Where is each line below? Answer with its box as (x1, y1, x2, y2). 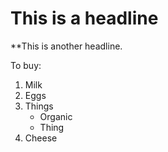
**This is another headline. (10, 40, 123, 52)
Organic (39, 110, 73, 122)
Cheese (24, 132, 58, 144)
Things (24, 100, 54, 112)
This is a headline (10, 7, 159, 30)
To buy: (10, 59, 42, 71)
